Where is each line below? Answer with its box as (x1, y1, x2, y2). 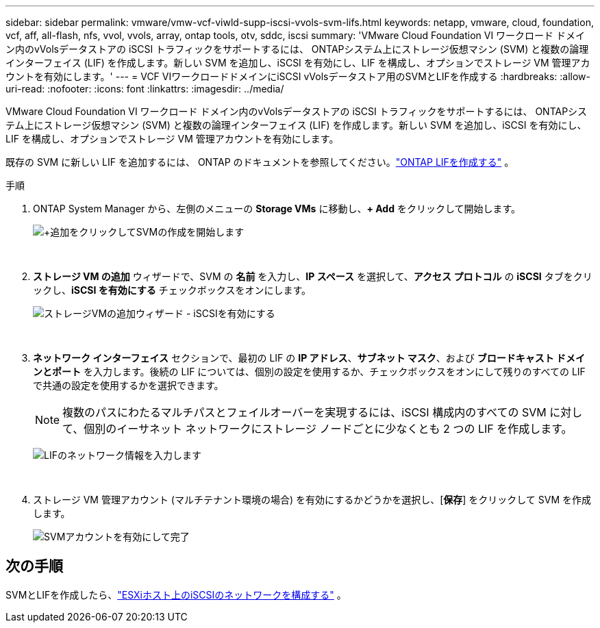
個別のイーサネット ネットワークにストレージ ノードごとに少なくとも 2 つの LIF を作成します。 (84, 422, 573, 436)
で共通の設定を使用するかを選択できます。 (33, 379, 224, 391)
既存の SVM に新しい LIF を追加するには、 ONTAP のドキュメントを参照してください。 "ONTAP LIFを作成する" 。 (5, 156, 514, 168)
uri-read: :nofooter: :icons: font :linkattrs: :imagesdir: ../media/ (5, 83, 284, 95)
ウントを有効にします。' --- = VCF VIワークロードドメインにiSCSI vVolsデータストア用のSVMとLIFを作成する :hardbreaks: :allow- (5, 71, 590, 82)
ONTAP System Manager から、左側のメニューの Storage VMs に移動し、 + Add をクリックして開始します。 (33, 203, 521, 214)
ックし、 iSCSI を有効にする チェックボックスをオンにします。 (33, 284, 311, 296)
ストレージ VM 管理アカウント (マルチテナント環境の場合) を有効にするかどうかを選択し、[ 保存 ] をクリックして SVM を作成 (33, 494, 592, 505)
